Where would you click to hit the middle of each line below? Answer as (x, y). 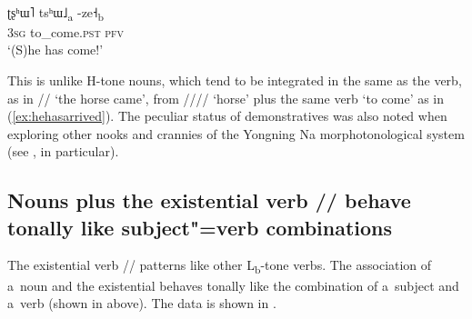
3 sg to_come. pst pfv (66, 31)
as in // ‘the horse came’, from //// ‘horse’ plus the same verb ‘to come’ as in (226, 98)
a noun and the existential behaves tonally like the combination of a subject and (233, 285)
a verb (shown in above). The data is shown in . (142, 303)
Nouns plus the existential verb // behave (209, 200)
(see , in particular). (63, 151)
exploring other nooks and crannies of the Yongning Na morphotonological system (236, 133)
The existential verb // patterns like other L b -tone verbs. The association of (220, 266)
